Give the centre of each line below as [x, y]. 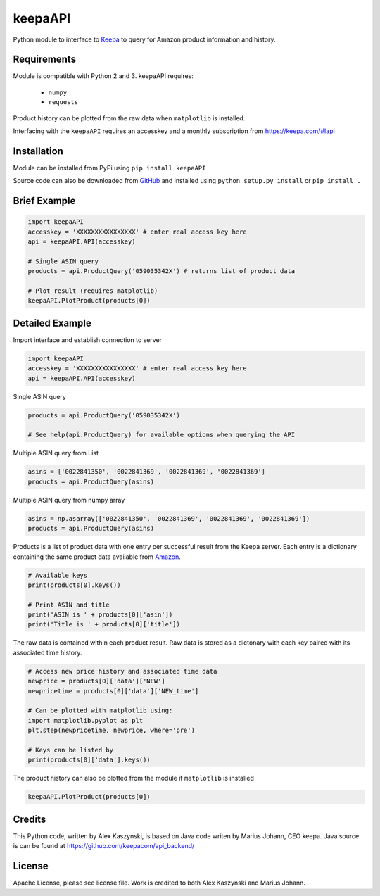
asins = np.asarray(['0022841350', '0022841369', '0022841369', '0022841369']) [169, 518]
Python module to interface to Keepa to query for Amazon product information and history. [144, 39]
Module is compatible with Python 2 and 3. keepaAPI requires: [103, 76]
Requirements [45, 59]
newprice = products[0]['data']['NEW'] [96, 681]
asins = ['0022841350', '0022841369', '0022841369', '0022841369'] [147, 472]
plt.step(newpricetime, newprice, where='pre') [111, 731]
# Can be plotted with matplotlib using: [100, 711]
